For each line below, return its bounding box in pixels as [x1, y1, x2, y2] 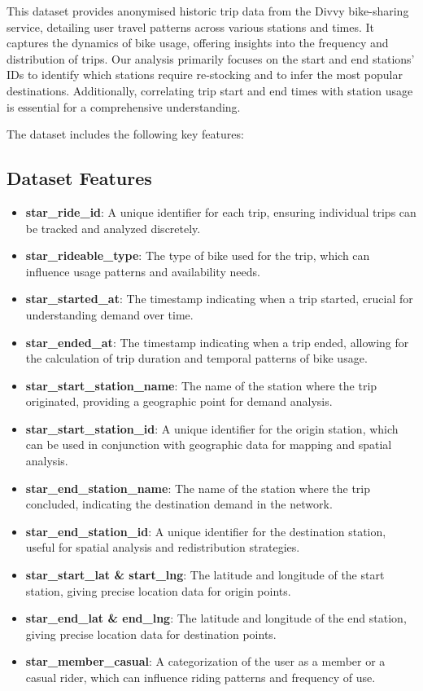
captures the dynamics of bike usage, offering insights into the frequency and [7, 34, 389, 51]
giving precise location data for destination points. [25, 625, 277, 642]
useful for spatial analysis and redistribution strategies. [25, 539, 300, 556]
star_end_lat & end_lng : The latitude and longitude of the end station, [25, 610, 407, 627]
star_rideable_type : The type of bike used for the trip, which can [25, 247, 370, 264]
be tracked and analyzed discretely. [25, 219, 201, 236]
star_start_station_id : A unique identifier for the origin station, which [25, 420, 399, 437]
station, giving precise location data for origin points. [25, 582, 291, 599]
